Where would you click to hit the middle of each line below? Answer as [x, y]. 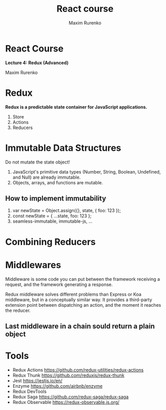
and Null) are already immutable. [47, 177]
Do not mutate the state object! [37, 162]
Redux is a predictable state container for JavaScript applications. [76, 107]
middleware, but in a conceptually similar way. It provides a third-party [79, 300]
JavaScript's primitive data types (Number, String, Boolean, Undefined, [87, 172]
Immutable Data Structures [63, 148]
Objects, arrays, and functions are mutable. [58, 182]
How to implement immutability [56, 198]
